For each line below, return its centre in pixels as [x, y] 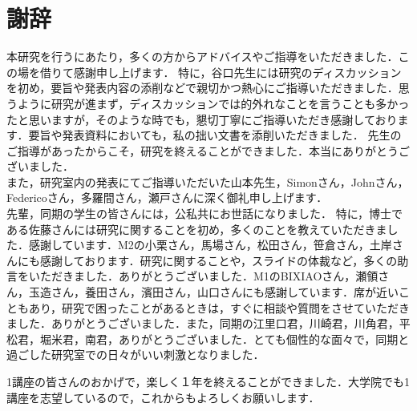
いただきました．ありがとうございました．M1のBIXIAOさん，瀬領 [203, 276]
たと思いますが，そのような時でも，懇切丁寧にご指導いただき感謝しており [202, 119]
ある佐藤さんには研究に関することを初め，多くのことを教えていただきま [197, 229]
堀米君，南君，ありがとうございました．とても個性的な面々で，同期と [225, 338]
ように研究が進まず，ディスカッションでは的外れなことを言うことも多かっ [213, 103]
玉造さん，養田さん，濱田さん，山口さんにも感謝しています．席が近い [214, 292]
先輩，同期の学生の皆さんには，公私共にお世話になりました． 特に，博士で [204, 214]
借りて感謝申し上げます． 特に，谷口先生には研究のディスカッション [221, 72]
